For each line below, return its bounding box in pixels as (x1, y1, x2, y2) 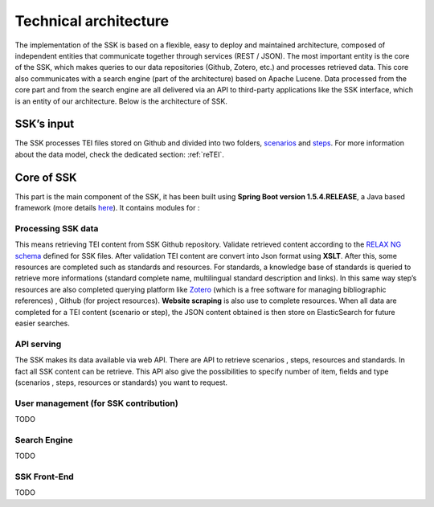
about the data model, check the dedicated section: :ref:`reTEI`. (14, 149, 225, 159)
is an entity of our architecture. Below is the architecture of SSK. (14, 96, 228, 106)
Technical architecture (14, 12, 170, 30)
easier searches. (14, 318, 70, 328)
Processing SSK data (14, 223, 99, 234)
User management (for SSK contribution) (14, 398, 178, 409)
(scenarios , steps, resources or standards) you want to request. (14, 378, 228, 387)
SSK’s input (14, 117, 75, 131)
